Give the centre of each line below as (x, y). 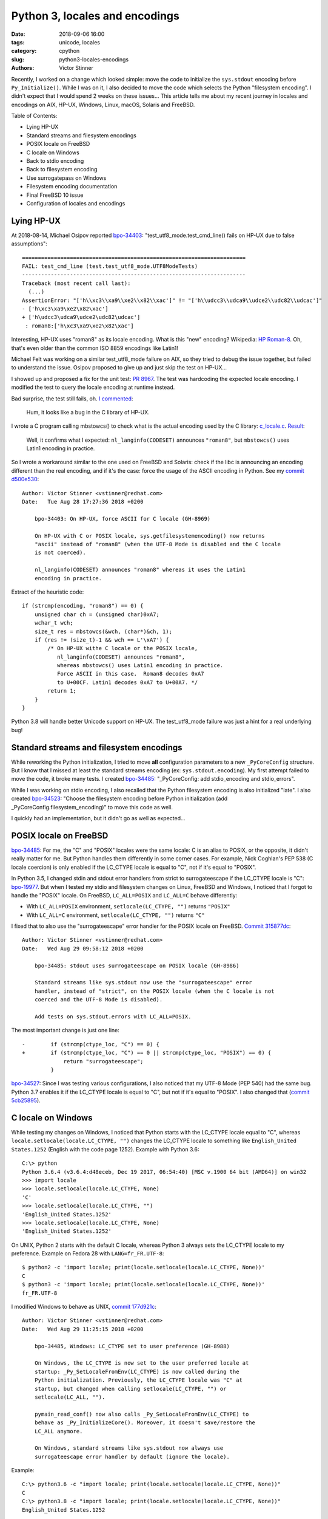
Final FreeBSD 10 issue (55, 195)
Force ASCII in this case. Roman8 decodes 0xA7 (130, 674)
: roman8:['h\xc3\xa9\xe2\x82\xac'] (80, 326)
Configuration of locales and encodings (76, 203)
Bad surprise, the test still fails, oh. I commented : (72, 399)
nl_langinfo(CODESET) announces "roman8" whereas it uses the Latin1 (140, 570)
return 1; (62, 691)
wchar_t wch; (54, 623)
